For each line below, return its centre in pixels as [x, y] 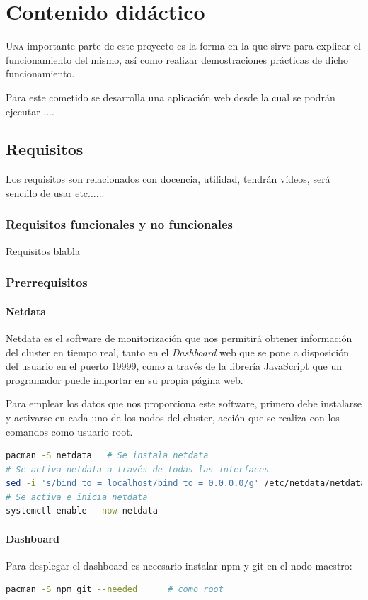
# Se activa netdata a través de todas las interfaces [138, 469]
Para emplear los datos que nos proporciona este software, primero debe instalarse [184, 403]
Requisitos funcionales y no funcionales [119, 224]
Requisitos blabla [43, 250]
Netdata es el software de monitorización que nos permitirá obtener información [179, 338]
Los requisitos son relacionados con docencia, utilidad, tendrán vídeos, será [168, 179]
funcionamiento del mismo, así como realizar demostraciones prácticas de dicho [177, 59]
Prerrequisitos [47, 282]
